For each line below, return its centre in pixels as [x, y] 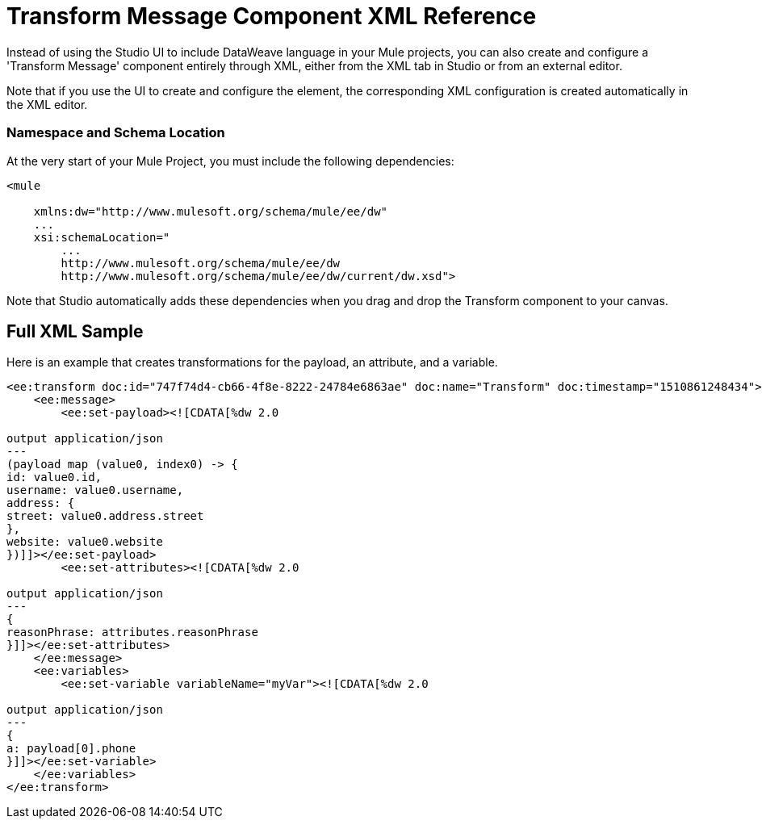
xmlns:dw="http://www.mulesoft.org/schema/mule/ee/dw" [211, 211]
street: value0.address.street [105, 516]
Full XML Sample [75, 331]
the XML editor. [47, 104]
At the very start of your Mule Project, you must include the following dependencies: [230, 161]
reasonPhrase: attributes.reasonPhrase [132, 632]
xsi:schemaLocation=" [102, 237]
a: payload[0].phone [71, 749]
